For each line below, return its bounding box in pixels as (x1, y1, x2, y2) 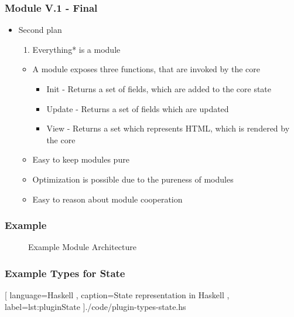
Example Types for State (5, 265, 125, 280)
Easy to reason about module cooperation (32, 193, 183, 205)
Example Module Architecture (28, 241, 137, 253)
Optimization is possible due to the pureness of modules (32, 173, 234, 185)
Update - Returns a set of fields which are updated (46, 102, 229, 114)
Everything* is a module (32, 43, 121, 55)
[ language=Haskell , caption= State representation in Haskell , (5, 289, 230, 301)
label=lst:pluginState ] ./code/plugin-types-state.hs (5, 300, 186, 312)
